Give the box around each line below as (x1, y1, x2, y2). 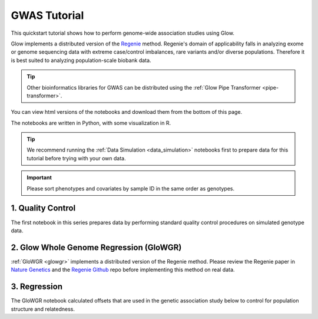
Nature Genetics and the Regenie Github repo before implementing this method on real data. (11, 266, 235, 274)
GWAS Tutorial (11, 9, 84, 22)
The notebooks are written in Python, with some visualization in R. (11, 119, 171, 126)
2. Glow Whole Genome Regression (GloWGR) (11, 242, 182, 252)
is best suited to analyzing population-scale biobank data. (11, 57, 151, 64)
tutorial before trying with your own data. (26, 154, 126, 162)
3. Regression (11, 282, 63, 292)
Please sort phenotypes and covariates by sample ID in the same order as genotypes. (26, 185, 235, 192)
